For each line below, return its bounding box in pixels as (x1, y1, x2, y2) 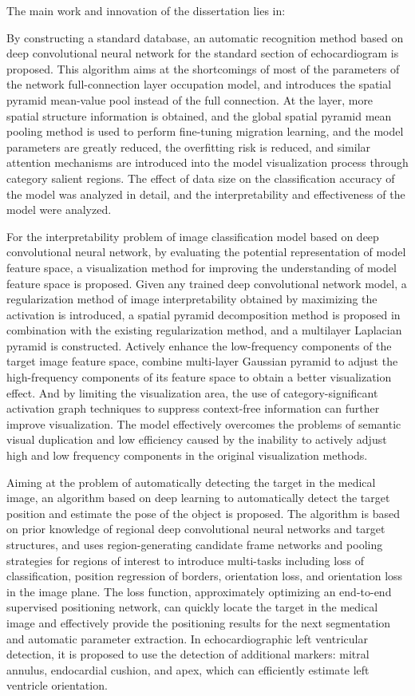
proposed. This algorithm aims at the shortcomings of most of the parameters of (6, 60, 400, 77)
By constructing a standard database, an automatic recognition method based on (6, 29, 404, 45)
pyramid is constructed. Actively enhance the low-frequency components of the (6, 337, 392, 354)
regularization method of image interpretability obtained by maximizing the (6, 291, 377, 307)
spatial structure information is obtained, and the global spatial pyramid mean (6, 107, 392, 124)
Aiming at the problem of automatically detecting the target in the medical (6, 473, 376, 490)
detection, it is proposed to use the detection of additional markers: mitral (6, 646, 370, 662)
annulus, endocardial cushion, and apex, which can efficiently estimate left (6, 661, 370, 678)
